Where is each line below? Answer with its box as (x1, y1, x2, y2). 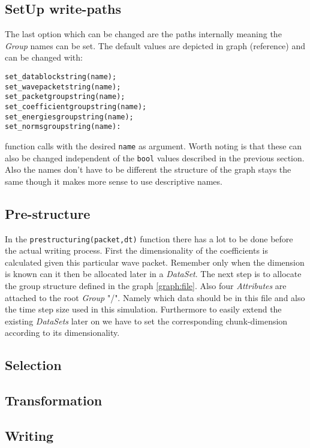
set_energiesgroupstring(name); (5, 112, 134, 121)
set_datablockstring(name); (5, 72, 117, 81)
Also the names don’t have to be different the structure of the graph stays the (5, 163, 291, 176)
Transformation (5, 391, 103, 410)
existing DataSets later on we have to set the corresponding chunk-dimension (5, 314, 288, 327)
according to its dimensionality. (5, 326, 120, 339)
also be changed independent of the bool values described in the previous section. (5, 151, 305, 164)
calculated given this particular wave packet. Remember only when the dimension (5, 255, 305, 268)
